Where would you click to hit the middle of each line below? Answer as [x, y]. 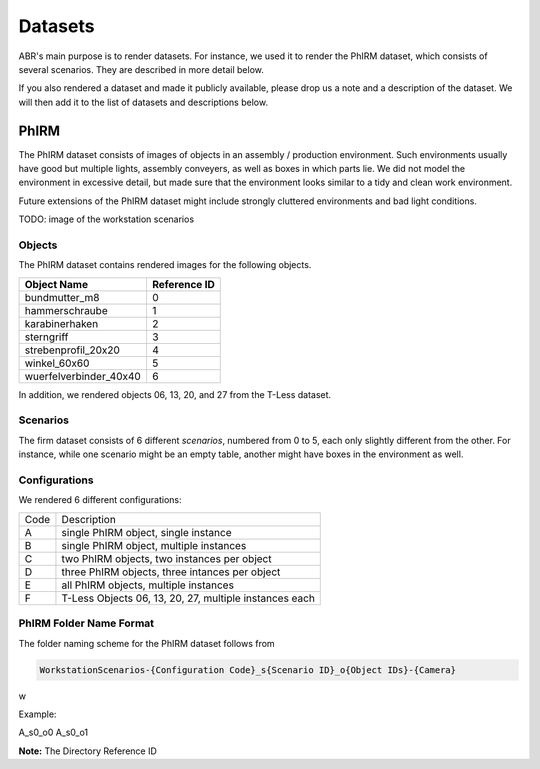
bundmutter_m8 [62, 297]
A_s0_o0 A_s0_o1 [53, 732]
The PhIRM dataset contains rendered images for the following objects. [165, 265]
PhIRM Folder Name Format [86, 623]
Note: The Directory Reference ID [87, 751]
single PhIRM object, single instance [146, 532]
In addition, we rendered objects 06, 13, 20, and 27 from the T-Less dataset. [175, 394]
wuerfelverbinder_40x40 [83, 376]
